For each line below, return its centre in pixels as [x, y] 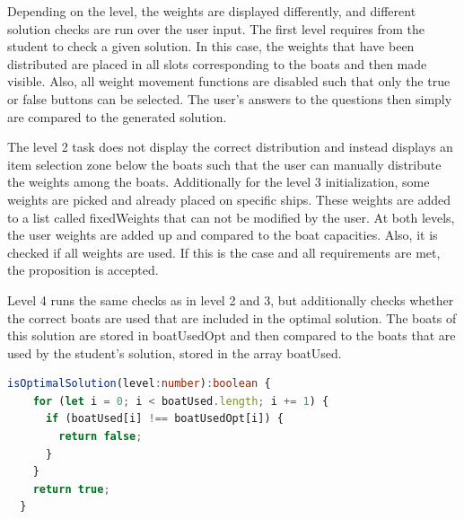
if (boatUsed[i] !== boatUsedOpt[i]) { [164, 419]
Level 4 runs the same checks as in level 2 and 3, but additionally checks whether [231, 299]
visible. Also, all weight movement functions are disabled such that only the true [229, 81]
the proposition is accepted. [83, 270]
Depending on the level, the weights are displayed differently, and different [212, 11]
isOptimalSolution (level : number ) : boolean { [139, 384]
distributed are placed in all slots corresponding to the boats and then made [217, 63]
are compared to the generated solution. [117, 116]
